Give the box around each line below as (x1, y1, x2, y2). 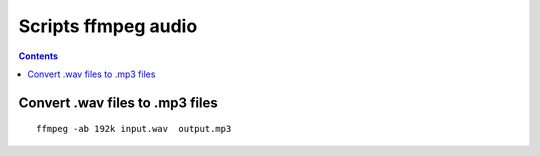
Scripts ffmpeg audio (18, 15, 198, 37)
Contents (18, 50, 59, 62)
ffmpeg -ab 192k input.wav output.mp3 (36, 123, 232, 135)
